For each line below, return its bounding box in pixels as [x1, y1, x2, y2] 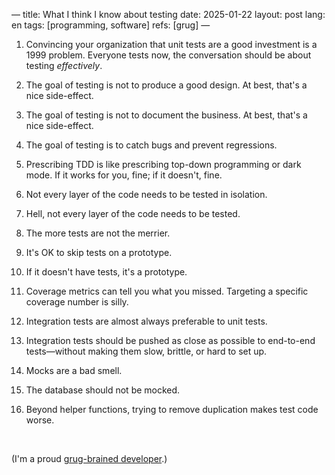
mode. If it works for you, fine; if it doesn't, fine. [25, 169, 223, 181]
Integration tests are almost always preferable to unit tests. [25, 315, 268, 327]
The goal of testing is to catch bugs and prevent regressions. [25, 139, 278, 151]
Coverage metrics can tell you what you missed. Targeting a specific [25, 285, 309, 297]
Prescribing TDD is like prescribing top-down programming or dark [25, 159, 302, 170]
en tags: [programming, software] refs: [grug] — [11, 19, 211, 31]
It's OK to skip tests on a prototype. [25, 247, 173, 258]
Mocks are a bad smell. [25, 365, 123, 376]
